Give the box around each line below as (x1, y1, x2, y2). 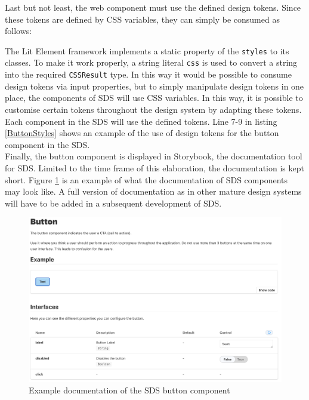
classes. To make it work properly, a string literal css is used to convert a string (5, 56, 298, 69)
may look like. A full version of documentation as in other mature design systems (5, 185, 302, 198)
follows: (5, 24, 32, 37)
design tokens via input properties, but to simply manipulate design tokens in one (5, 79, 304, 92)
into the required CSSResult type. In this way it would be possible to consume (5, 68, 292, 81)
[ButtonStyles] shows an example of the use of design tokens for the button (5, 127, 279, 139)
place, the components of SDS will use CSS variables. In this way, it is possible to (5, 91, 303, 104)
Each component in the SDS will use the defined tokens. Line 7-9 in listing (5, 115, 277, 127)
